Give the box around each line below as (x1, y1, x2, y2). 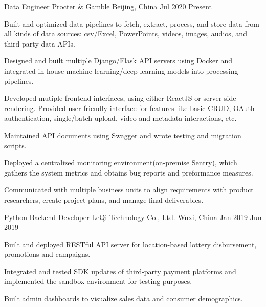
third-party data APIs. (4, 38, 75, 49)
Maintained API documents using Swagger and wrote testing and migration (4, 129, 241, 140)
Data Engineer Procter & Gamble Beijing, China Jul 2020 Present (4, 1, 212, 11)
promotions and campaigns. (4, 249, 91, 259)
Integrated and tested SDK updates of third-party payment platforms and (4, 266, 236, 276)
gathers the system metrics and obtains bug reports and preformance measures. (4, 167, 253, 178)
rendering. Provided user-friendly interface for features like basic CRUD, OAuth (4, 102, 255, 113)
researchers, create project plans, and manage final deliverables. (4, 194, 204, 205)
